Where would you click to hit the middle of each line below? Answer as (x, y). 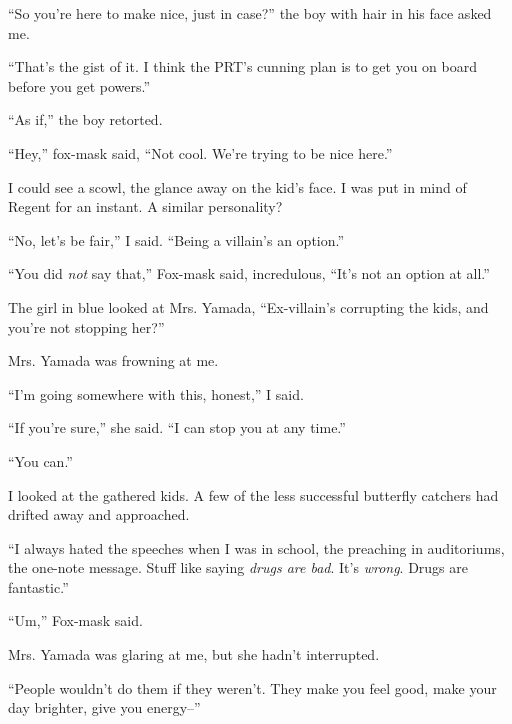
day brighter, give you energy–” (104, 707)
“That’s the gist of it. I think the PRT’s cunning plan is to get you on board (242, 66)
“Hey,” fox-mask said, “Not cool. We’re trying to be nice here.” (200, 152)
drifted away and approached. (99, 514)
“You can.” (40, 460)
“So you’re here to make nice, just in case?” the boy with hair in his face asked (250, 13)
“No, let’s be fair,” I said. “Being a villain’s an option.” (176, 239)
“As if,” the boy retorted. (85, 119)
